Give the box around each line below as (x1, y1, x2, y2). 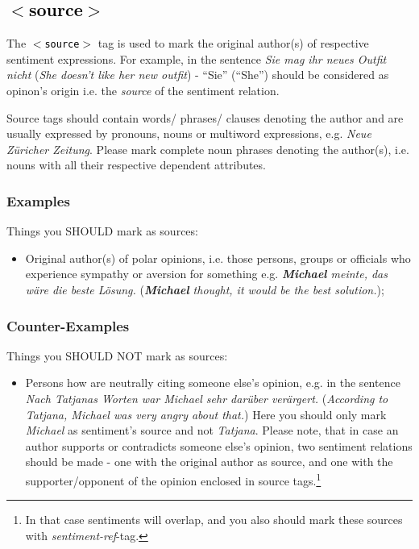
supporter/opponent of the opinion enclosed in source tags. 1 (25, 469, 322, 489)
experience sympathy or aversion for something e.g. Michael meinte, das (25, 265, 388, 282)
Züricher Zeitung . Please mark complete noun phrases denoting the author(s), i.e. (6, 140, 409, 157)
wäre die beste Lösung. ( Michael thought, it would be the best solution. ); (25, 281, 384, 298)
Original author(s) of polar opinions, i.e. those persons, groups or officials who (25, 249, 411, 266)
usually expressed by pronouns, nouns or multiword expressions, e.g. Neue (6, 125, 371, 142)
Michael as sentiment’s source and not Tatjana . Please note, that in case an (25, 422, 399, 439)
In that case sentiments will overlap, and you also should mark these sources (25, 511, 403, 528)
